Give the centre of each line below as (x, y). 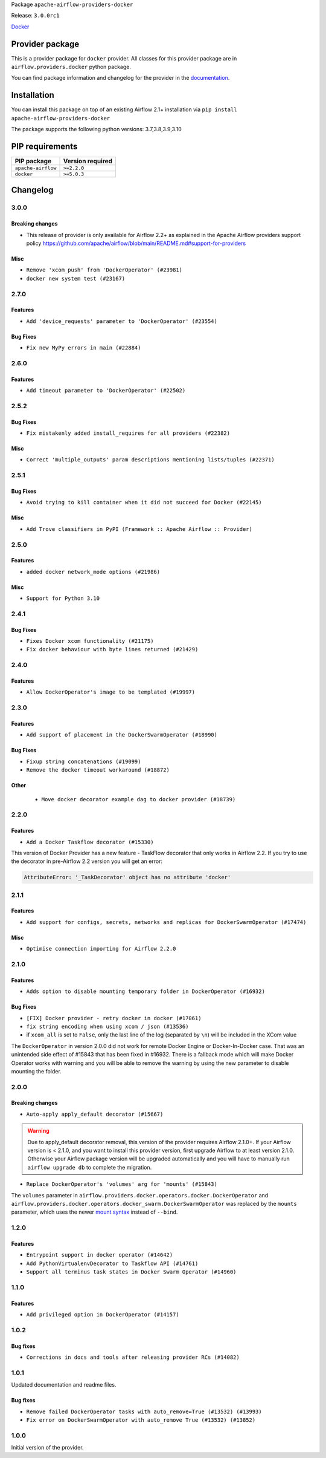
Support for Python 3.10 (63, 598)
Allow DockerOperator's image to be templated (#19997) (111, 692)
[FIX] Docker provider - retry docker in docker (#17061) (114, 1018)
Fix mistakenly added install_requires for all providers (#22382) (128, 433)
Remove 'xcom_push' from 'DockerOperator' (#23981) (104, 270)
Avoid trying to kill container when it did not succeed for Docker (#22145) (144, 503)
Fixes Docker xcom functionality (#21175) (90, 641)
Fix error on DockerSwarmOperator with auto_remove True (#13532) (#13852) (141, 1420)
